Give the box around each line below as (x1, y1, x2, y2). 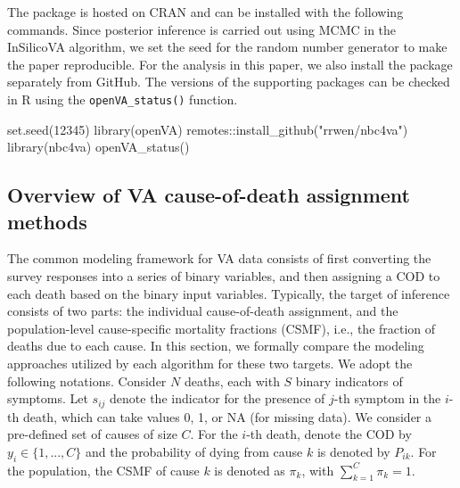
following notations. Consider (7, 371, 167, 390)
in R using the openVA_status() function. (7, 89, 238, 108)
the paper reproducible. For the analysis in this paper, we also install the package (7, 54, 453, 73)
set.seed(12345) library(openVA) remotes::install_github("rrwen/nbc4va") (7, 120, 408, 138)
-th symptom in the (333, 389, 441, 408)
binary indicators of (295, 371, 403, 390)
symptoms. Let (7, 389, 88, 408)
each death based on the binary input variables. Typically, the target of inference (7, 284, 450, 302)
